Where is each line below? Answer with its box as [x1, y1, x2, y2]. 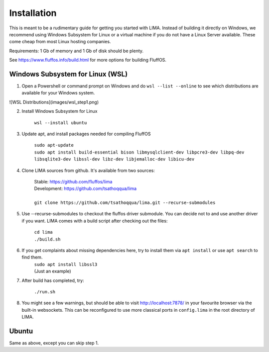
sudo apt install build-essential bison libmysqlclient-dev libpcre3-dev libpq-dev [34, 149, 245, 155]
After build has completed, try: [21, 277, 84, 283]
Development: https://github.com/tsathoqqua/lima [34, 185, 137, 191]
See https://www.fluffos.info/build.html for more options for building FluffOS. [9, 57, 167, 63]
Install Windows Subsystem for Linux [21, 108, 98, 114]
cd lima [34, 229, 53, 235]
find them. [21, 254, 43, 261]
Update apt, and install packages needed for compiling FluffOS [21, 131, 151, 137]
